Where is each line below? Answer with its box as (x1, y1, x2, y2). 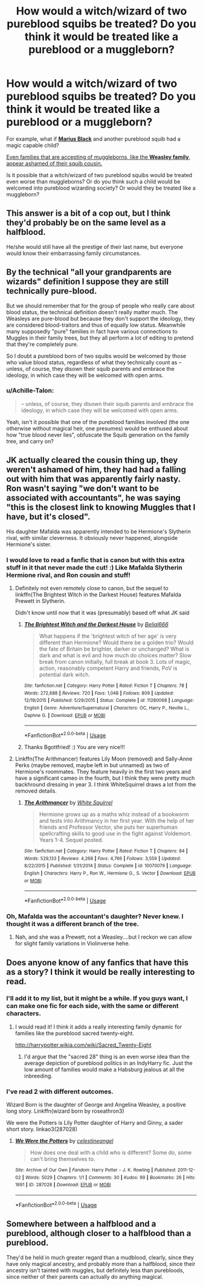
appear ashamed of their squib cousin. (6, 159, 103, 167)
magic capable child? (6, 141, 59, 149)
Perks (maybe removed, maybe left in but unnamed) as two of (14, 761, 169, 768)
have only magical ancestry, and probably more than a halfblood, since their (6, 1260, 196, 1267)
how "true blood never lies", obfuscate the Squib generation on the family (6, 431, 189, 439)
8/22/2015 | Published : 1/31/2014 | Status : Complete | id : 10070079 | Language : (24, 863, 192, 869)
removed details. (14, 787, 57, 794)
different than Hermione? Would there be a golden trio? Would (39, 638, 194, 646)
